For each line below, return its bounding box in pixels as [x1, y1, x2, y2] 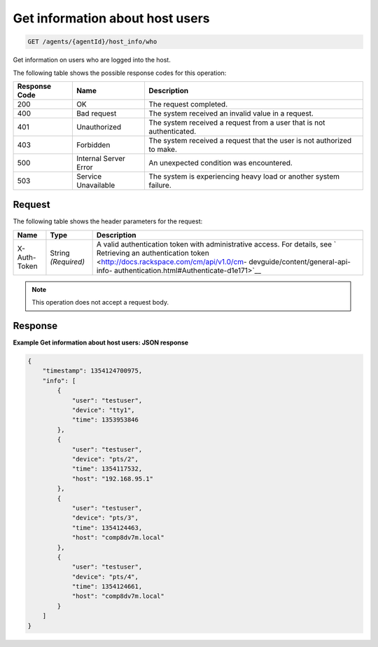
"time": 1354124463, [71, 524, 143, 531]
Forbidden [76, 140, 111, 150]
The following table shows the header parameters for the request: [13, 217, 203, 225]
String [50, 248, 70, 258]
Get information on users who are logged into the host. [13, 56, 171, 64]
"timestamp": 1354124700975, [42, 367, 143, 375]
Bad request [76, 109, 117, 118]
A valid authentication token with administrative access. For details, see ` [96, 239, 337, 249]
